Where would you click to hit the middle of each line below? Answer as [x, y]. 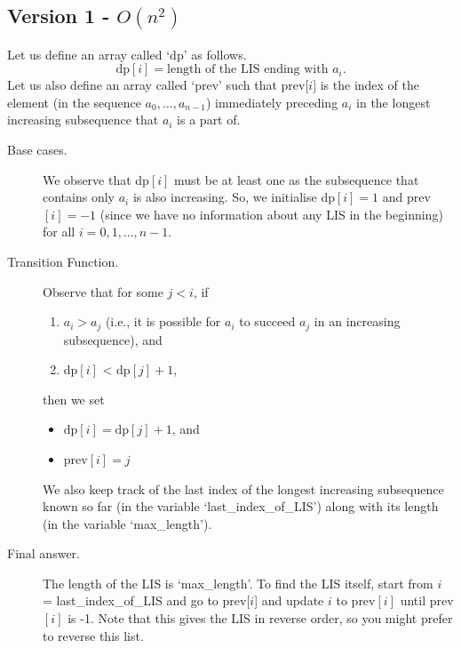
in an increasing [357, 321]
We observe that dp [96, 179]
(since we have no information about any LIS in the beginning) [271, 214]
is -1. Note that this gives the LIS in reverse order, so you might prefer [260, 618]
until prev [427, 600]
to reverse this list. [93, 635]
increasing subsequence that [83, 120]
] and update [289, 600]
